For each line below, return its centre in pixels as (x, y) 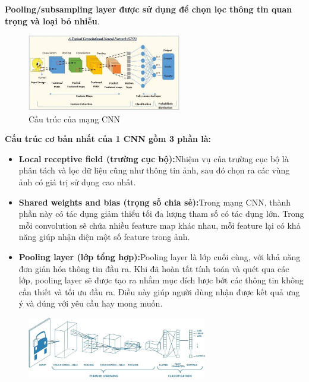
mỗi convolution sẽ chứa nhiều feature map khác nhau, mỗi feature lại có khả (160, 225)
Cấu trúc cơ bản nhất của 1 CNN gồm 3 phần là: (108, 139)
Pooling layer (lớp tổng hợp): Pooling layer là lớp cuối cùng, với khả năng (160, 256)
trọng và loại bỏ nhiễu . (52, 20)
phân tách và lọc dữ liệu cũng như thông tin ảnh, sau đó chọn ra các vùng (154, 170)
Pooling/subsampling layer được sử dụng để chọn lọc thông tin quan (149, 9)
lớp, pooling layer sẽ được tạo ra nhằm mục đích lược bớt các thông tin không (161, 280)
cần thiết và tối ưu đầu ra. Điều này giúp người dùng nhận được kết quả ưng (159, 291)
